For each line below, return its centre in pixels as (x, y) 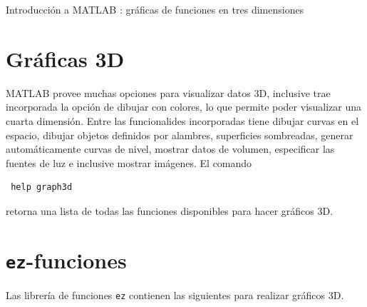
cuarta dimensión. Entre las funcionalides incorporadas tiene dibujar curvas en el (182, 120)
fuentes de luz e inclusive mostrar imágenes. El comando (129, 162)
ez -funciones (66, 260)
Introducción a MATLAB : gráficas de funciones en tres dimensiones (155, 9)
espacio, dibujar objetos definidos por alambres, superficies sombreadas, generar (180, 135)
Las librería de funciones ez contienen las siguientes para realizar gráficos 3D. (175, 295)
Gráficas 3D (65, 58)
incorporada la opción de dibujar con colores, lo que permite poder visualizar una (184, 107)
